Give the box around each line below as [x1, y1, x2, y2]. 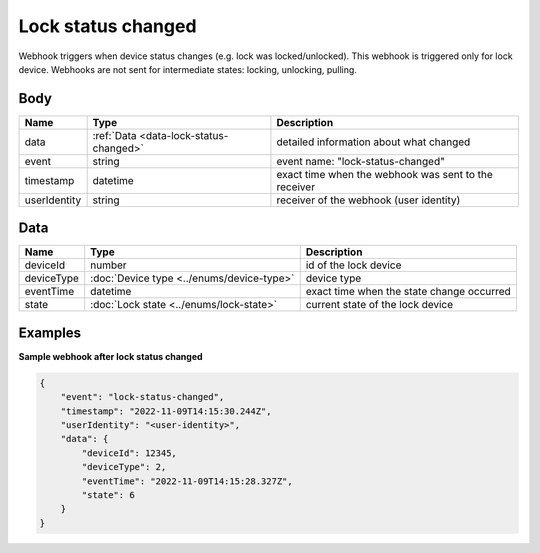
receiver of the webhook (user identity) [276, 193, 461, 207]
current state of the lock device [305, 298, 454, 312]
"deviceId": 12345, [81, 447, 177, 459]
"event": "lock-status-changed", [60, 391, 225, 403]
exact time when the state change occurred [305, 285, 512, 299]
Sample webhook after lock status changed [18, 350, 204, 362]
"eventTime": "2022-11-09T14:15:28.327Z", [81, 475, 294, 487]
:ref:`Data [92, 128, 137, 142]
